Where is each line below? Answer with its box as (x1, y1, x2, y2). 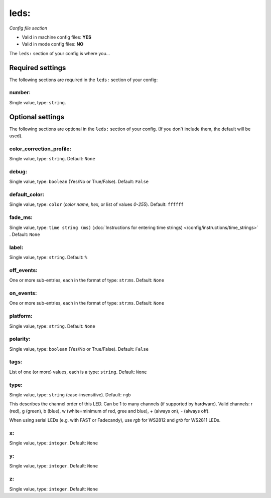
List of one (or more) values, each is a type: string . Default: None (9, 369, 147, 375)
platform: (9, 313, 33, 320)
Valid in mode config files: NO (22, 41, 84, 47)
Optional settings (9, 113, 65, 121)
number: (9, 89, 31, 96)
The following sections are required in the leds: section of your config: (9, 77, 158, 83)
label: (9, 243, 24, 251)
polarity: (9, 336, 31, 343)
